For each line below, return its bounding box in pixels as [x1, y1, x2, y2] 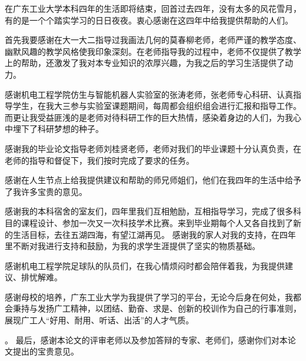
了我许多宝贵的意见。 [5, 185, 87, 197]
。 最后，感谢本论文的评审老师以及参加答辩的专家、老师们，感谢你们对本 [5, 333, 288, 346]
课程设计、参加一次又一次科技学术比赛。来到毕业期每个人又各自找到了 [21, 216, 293, 228]
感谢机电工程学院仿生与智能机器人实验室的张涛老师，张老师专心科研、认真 [5, 88, 293, 100]
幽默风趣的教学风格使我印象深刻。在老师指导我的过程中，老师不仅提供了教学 [5, 45, 301, 57]
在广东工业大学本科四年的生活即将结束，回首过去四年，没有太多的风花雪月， [5, 2, 301, 14]
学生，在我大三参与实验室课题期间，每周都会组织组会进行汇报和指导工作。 [12, 100, 301, 112]
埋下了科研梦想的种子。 [12, 122, 104, 135]
